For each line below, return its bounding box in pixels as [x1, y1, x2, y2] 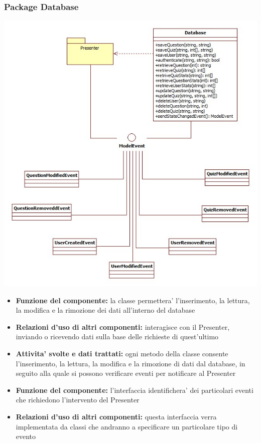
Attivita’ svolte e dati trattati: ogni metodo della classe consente [16, 348, 228, 358]
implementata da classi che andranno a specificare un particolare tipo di [16, 421, 238, 431]
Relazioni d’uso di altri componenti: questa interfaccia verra [16, 411, 217, 421]
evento [16, 431, 36, 441]
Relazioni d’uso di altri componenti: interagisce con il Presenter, [16, 321, 230, 332]
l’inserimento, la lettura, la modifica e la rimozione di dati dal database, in [16, 358, 245, 368]
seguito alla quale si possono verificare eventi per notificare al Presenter [16, 368, 236, 378]
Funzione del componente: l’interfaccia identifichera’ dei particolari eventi [16, 384, 253, 395]
